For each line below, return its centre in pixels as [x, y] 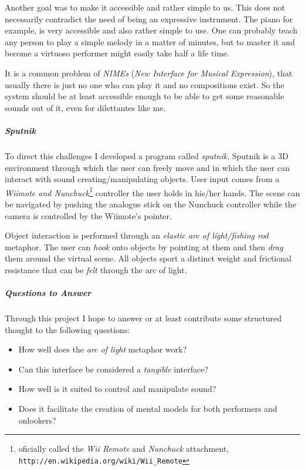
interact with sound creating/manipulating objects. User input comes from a [142, 179]
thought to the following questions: [67, 329]
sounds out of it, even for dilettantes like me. [85, 107]
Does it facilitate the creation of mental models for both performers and [148, 409]
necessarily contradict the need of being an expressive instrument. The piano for [149, 19]
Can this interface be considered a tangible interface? [113, 369]
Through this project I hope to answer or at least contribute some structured [143, 318]
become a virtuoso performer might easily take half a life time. [117, 53]
